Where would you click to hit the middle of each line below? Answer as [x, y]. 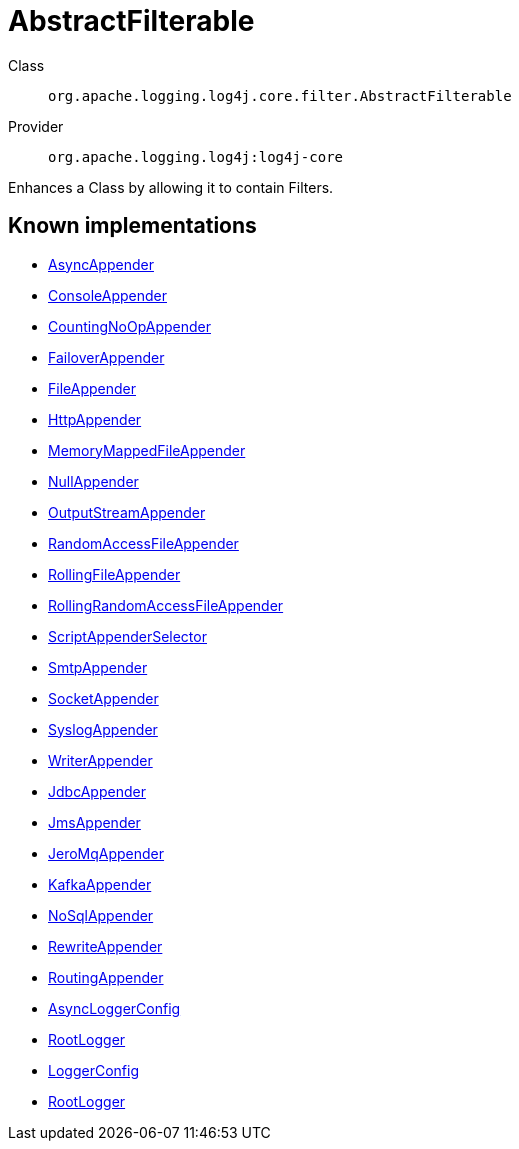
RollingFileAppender [114, 574]
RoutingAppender [106, 977]
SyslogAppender [103, 729]
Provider [36, 126]
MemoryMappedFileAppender [147, 450]
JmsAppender [94, 822]
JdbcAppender [97, 791]
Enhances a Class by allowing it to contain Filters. [171, 187]
